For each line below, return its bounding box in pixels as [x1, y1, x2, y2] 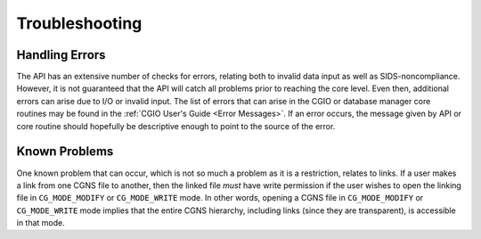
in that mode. [16, 218, 66, 228]
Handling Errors [16, 47, 106, 62]
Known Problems [16, 144, 114, 160]
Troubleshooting [16, 13, 143, 33]
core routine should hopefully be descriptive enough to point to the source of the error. [16, 120, 336, 131]
